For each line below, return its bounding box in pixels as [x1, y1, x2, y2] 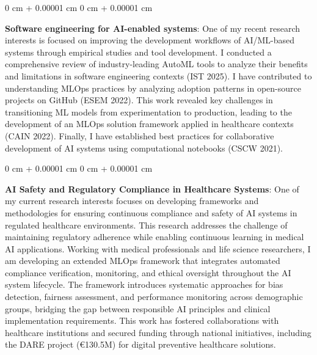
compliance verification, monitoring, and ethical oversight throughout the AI [5, 266, 291, 279]
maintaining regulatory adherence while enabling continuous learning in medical [5, 230, 304, 243]
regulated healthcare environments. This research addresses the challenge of [5, 218, 288, 231]
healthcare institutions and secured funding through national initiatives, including [5, 326, 312, 339]
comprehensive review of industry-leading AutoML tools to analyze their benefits [5, 57, 308, 70]
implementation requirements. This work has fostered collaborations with [5, 314, 279, 327]
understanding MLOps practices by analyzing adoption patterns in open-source [5, 81, 301, 94]
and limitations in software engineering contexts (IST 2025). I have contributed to [5, 69, 312, 82]
